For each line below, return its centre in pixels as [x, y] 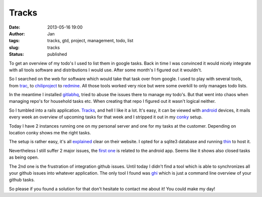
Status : [16, 54]
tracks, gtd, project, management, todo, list [90, 41]
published [57, 54]
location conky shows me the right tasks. [50, 133]
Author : [17, 33]
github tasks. [22, 180]
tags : [14, 41]
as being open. [24, 157]
